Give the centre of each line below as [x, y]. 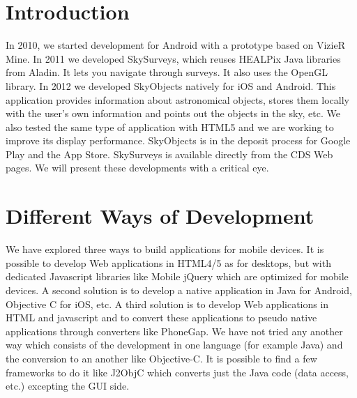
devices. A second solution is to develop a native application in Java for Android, [179, 290]
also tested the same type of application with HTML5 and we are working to [170, 127]
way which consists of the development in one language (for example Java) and [174, 345]
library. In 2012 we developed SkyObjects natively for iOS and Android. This [171, 85]
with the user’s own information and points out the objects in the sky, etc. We [173, 113]
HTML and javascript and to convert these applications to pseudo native [161, 317]
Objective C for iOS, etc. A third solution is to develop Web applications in [167, 304]
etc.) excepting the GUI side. [68, 386]
